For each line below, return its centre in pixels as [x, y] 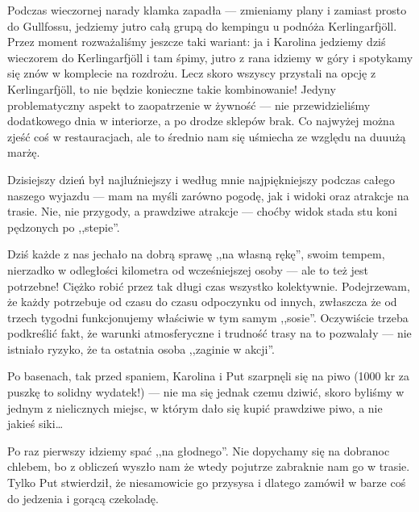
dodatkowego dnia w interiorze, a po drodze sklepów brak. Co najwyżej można [201, 121]
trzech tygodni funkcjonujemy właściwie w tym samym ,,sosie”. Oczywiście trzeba [208, 317]
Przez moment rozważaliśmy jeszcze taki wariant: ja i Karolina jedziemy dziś [197, 42]
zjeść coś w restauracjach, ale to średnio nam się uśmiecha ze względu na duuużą [207, 136]
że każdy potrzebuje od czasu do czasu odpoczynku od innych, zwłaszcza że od [202, 302]
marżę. [24, 152]
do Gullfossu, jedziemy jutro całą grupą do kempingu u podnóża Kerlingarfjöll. [202, 25]
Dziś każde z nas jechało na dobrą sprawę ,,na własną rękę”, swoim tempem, [196, 254]
